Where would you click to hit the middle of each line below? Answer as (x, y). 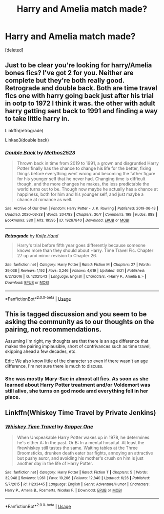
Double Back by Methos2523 (40, 152)
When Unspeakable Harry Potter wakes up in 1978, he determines (83, 437)
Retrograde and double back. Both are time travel (81, 88)
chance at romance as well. (44, 200)
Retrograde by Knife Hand (32, 236)
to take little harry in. (37, 119)
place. (13, 397)
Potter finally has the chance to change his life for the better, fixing (84, 168)
